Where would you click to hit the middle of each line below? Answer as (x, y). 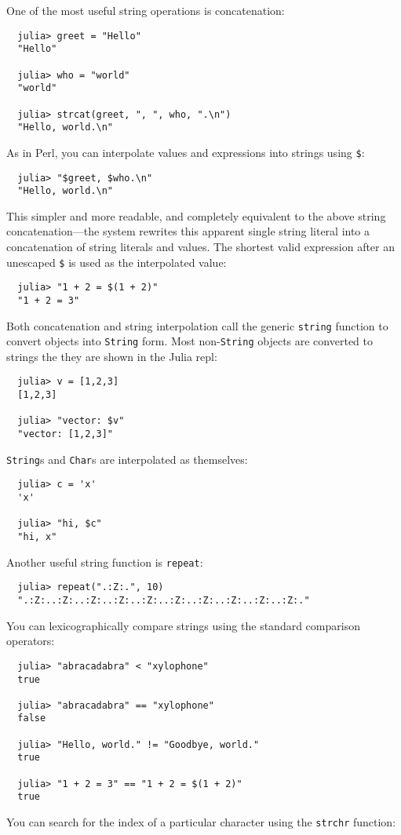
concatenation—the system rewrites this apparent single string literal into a (188, 231)
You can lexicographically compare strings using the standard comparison (183, 625)
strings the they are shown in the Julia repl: (112, 356)
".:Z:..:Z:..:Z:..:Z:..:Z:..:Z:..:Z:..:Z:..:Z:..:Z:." (164, 600)
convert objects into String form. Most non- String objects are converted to (190, 341)
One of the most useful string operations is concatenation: (146, 10)
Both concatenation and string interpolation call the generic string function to (197, 325)
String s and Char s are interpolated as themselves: (127, 459)
